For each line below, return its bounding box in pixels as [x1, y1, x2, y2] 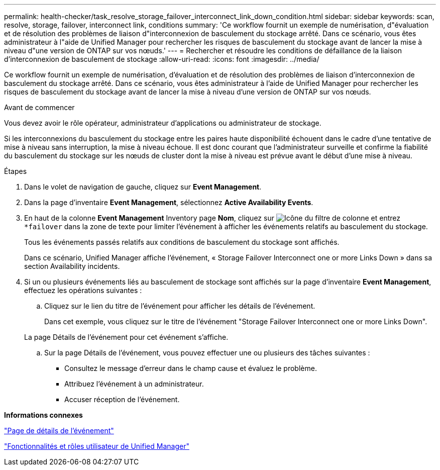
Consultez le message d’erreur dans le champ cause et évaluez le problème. [64, 364, 317, 372]
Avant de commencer [4, 103, 75, 112]
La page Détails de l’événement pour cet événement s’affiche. [24, 333, 229, 341]
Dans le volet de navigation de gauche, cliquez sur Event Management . [24, 182, 262, 191]
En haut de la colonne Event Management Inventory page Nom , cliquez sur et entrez [24, 214, 401, 222]
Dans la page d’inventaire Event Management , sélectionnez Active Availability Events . [24, 198, 313, 207]
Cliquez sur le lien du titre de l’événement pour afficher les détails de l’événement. [44, 302, 315, 310]
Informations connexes [4, 411, 83, 419]
